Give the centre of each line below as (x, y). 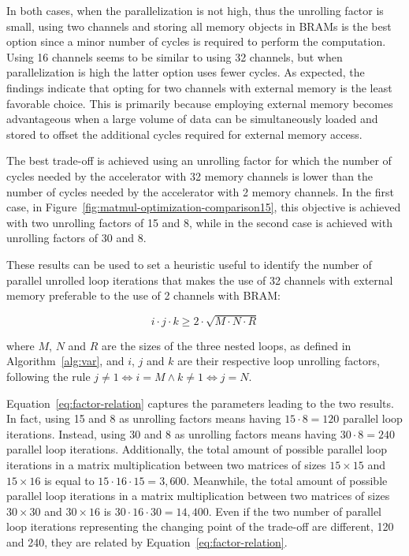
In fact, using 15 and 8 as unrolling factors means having (144, 418)
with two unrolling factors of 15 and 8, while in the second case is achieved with (199, 222)
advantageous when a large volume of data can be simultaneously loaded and (192, 119)
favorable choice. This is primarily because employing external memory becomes (200, 103)
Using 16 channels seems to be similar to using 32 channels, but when (175, 56)
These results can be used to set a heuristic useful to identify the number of (189, 264)
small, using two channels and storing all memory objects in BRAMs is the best (199, 26)
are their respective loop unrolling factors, (279, 361)
